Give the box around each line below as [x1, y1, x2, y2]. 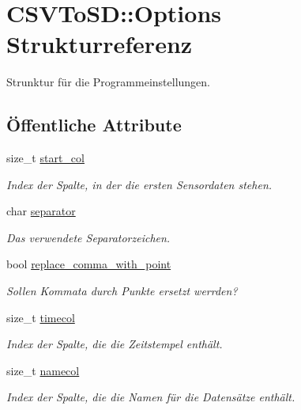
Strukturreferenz [6, 28, 193, 60]
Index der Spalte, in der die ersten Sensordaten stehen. [6, 176, 273, 192]
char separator [6, 203, 76, 219]
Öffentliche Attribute [6, 112, 182, 137]
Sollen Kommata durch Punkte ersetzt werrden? [6, 283, 238, 299]
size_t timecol [6, 309, 75, 325]
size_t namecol [6, 362, 80, 378]
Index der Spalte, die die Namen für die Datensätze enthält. [6, 389, 295, 405]
